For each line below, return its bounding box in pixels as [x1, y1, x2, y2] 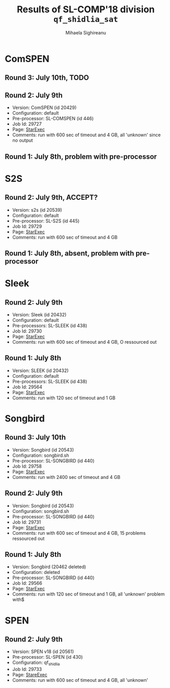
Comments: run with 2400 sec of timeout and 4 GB [12, 474, 121, 480]
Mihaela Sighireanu [65, 29, 106, 35]
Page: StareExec [12, 672, 47, 678]
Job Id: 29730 [12, 328, 42, 334]
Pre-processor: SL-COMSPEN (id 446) [12, 116, 94, 122]
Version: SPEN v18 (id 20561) [12, 648, 74, 655]
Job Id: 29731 [12, 519, 41, 525]
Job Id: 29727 [12, 121, 42, 127]
